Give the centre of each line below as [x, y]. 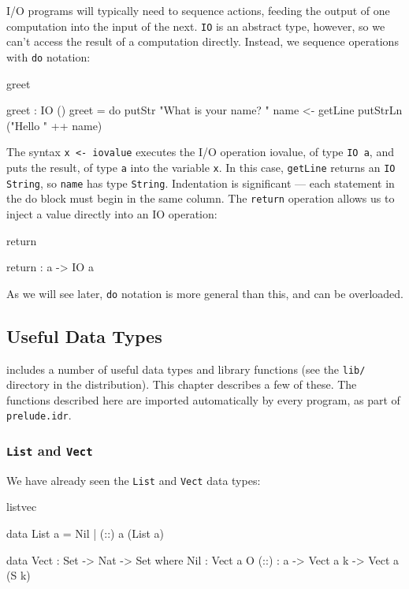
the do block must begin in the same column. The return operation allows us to [201, 198]
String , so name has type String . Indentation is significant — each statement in [201, 183]
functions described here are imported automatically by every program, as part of [203, 399]
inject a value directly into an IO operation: [112, 213]
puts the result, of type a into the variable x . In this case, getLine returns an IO [201, 167]
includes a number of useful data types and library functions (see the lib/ [186, 369]
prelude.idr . [39, 415]
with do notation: [48, 56]
